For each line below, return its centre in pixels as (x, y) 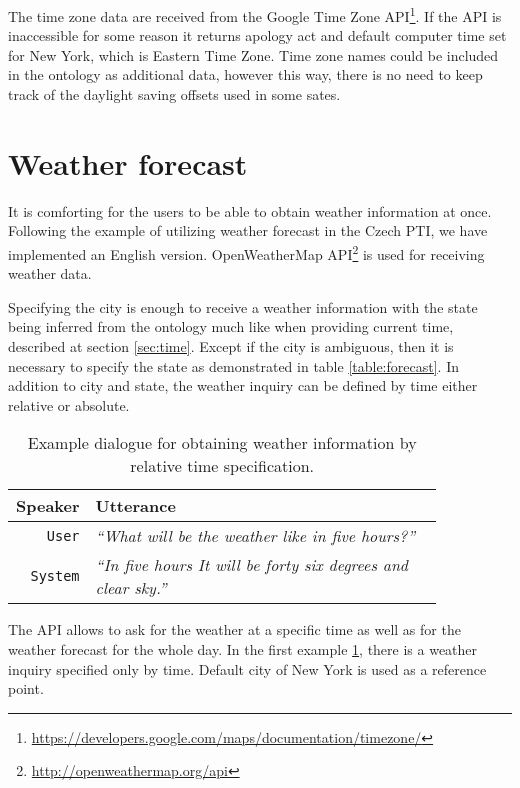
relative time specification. (222, 466)
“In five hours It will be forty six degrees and (252, 565)
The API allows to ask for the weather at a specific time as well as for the (234, 629)
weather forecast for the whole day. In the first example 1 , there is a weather (243, 648)
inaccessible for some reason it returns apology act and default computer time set (257, 35)
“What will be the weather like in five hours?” (255, 536)
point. (26, 688)
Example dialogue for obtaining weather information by (222, 443)
